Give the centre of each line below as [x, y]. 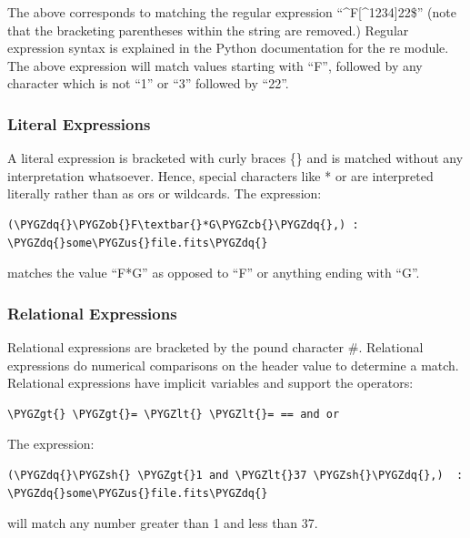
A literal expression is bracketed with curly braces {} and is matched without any [235, 158]
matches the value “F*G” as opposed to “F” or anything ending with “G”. [214, 273]
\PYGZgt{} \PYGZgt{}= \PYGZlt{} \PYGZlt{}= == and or [174, 414]
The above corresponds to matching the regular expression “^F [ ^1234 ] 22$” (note [232, 12]
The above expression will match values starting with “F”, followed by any [215, 65]
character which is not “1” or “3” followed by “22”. [148, 83]
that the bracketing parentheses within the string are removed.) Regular [208, 30]
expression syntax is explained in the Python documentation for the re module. [228, 48]
